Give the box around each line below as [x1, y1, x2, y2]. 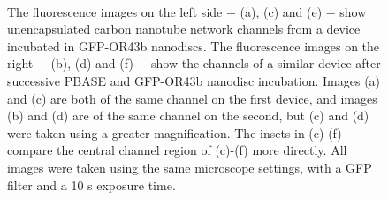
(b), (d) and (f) [50, 54, 133, 73]
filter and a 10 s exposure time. [7, 175, 176, 194]
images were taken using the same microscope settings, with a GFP [7, 158, 372, 176]
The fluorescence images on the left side [7, 2, 223, 20]
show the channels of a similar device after [151, 54, 381, 73]
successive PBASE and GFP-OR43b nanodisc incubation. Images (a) [7, 71, 381, 89]
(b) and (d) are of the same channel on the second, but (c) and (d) [7, 106, 369, 125]
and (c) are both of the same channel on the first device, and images [7, 88, 377, 107]
